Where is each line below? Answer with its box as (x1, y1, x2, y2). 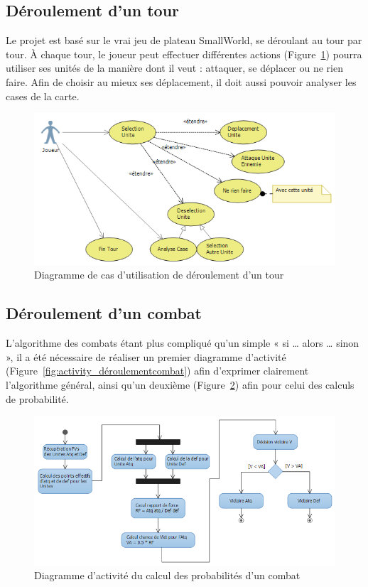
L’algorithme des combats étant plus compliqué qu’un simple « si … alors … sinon (6, 335, 359, 350)
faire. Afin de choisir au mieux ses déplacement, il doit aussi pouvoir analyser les (6, 74, 357, 89)
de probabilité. (6, 391, 69, 406)
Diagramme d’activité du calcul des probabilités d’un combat (34, 568, 301, 583)
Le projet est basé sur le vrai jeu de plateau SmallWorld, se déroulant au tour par (6, 33, 362, 48)
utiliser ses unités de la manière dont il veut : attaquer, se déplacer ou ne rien (6, 60, 343, 75)
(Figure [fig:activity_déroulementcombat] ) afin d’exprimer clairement (6, 363, 309, 378)
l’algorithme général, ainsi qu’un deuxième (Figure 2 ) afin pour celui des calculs (6, 377, 355, 392)
